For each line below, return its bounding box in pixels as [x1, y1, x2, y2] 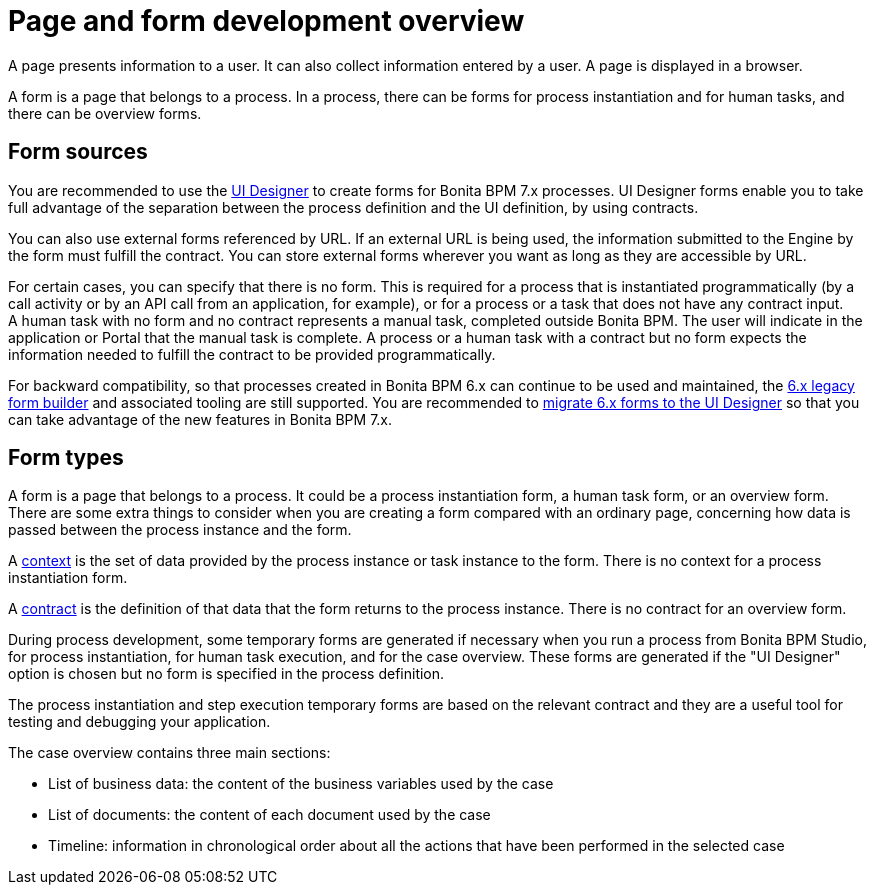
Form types [8, 445, 124, 471]
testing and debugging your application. [8, 713, 271, 731]
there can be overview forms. [8, 104, 202, 122]
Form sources [8, 139, 148, 165]
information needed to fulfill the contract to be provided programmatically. [8, 345, 496, 363]
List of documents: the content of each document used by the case [48, 806, 491, 824]
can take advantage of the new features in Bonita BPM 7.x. [8, 410, 393, 428]
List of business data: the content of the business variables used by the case [48, 775, 554, 793]
